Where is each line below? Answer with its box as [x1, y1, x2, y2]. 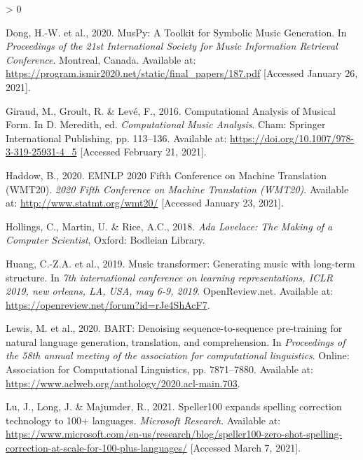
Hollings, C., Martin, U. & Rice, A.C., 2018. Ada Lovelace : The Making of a [6, 218, 333, 233]
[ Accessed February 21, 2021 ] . [80, 144, 207, 159]
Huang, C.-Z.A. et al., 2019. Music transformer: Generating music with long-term [6, 256, 355, 270]
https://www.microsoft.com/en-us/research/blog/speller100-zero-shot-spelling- [6, 426, 343, 441]
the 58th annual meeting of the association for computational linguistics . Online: [6, 348, 350, 363]
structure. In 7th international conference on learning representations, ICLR [6, 270, 334, 284]
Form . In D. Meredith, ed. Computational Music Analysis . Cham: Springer [6, 117, 326, 132]
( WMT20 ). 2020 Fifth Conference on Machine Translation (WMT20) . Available [6, 181, 349, 196]
